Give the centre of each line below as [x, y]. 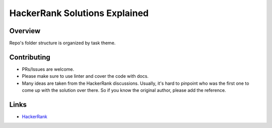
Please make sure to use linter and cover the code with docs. [85, 76]
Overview [25, 31]
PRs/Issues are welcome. [48, 69]
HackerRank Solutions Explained [79, 13]
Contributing [30, 57]
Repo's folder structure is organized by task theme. [62, 43]
